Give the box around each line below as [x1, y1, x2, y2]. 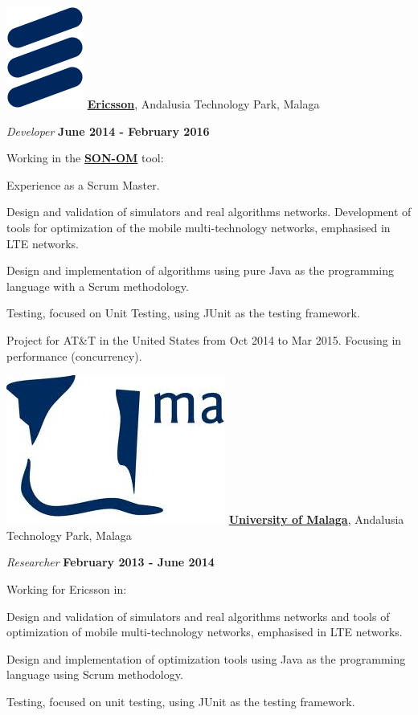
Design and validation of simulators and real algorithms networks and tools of [6, 607, 390, 624]
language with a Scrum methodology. [6, 277, 189, 294]
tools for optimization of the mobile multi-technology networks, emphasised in [6, 219, 391, 235]
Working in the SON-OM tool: [6, 149, 164, 166]
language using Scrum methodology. [6, 666, 183, 683]
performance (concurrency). [6, 347, 142, 364]
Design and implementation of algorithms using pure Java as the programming [6, 262, 394, 279]
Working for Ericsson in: [6, 580, 127, 597]
